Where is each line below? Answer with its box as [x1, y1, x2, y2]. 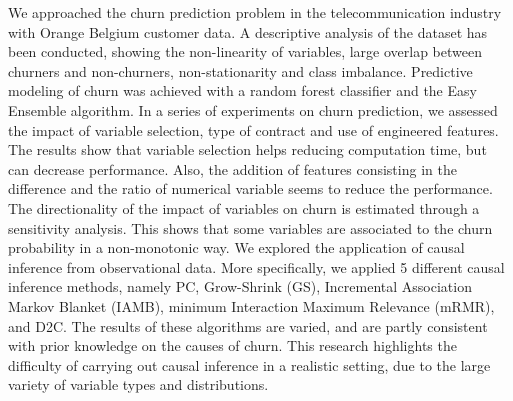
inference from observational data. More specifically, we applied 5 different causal [8, 256, 505, 277]
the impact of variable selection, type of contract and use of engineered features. [8, 119, 499, 140]
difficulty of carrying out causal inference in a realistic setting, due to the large [8, 354, 491, 375]
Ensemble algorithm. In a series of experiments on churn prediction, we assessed [8, 99, 498, 120]
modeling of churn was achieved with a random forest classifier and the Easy [8, 80, 477, 101]
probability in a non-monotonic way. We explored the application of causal [8, 237, 465, 258]
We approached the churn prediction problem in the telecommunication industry [8, 2, 502, 22]
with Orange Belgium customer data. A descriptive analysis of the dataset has [8, 21, 488, 42]
